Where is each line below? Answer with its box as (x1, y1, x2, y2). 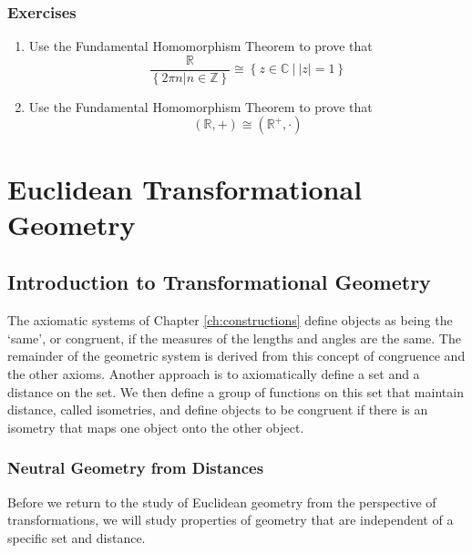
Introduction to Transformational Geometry (7, 268, 431, 296)
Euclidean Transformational (7, 169, 363, 207)
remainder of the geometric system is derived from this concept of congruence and (7, 346, 466, 365)
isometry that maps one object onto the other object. (7, 417, 304, 436)
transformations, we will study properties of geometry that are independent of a (7, 510, 454, 529)
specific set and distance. (7, 527, 146, 547)
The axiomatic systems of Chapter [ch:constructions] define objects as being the (7, 311, 453, 330)
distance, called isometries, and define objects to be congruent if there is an (7, 400, 428, 419)
